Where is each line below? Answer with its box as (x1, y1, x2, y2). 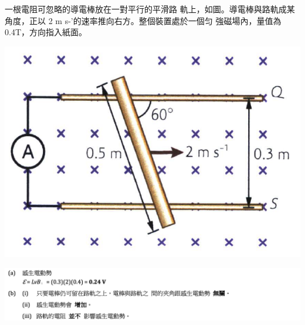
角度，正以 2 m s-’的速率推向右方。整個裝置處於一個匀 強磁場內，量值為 (5, 14, 282, 26)
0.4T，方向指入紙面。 (5, 26, 87, 38)
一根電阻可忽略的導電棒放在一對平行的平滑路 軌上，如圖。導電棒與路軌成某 (5, 3, 295, 15)
